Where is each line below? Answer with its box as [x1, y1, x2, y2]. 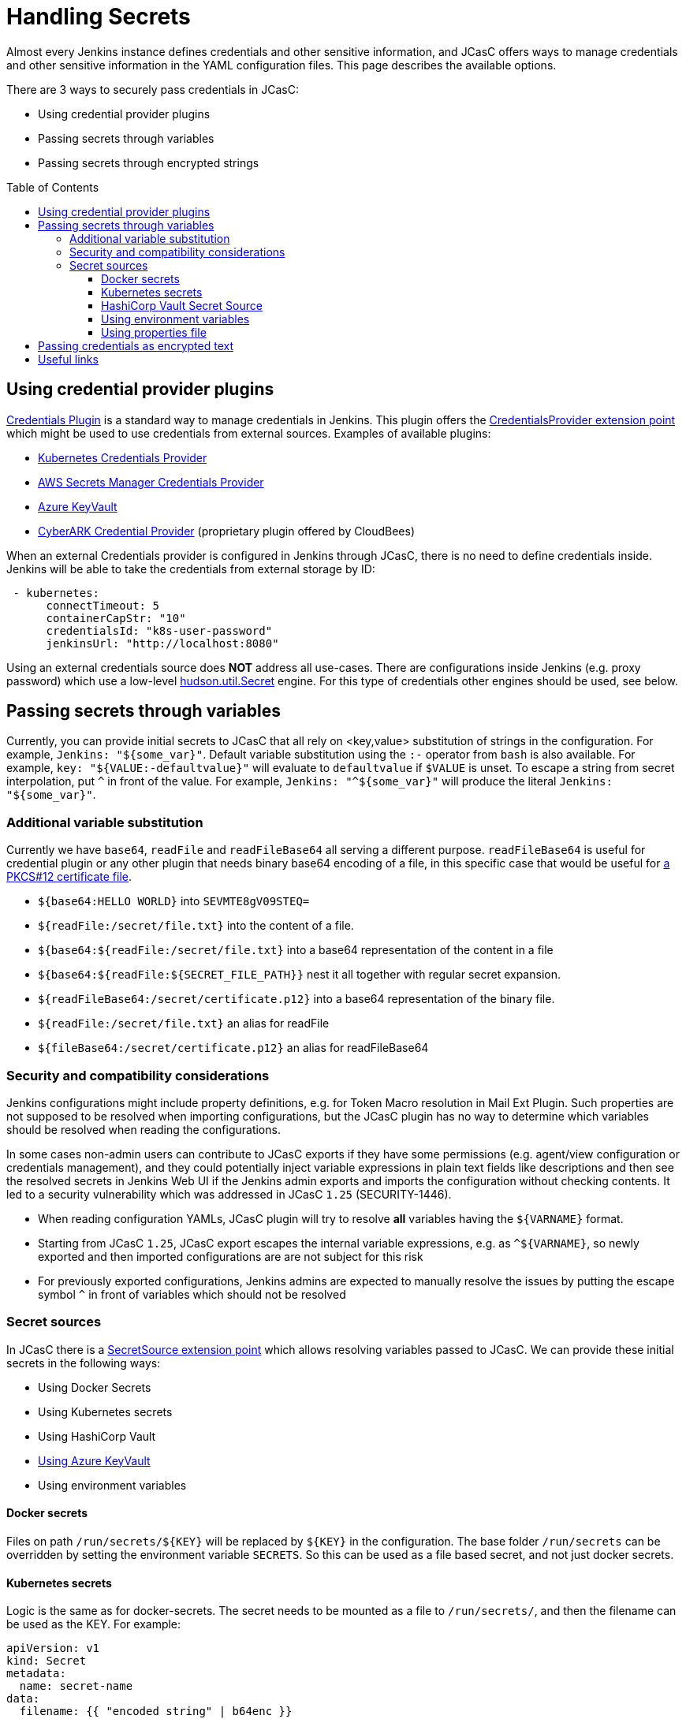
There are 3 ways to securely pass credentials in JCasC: [6, 82, 299, 96]
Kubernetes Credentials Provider [38, 450, 207, 464]
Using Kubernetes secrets [38, 1404, 173, 1419]
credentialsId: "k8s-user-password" [46, 624, 273, 637]
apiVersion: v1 [6, 1642, 100, 1655]
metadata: [6, 1667, 66, 1680]
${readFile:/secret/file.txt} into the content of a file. [38, 919, 354, 933]
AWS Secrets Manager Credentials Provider [38, 475, 264, 489]
